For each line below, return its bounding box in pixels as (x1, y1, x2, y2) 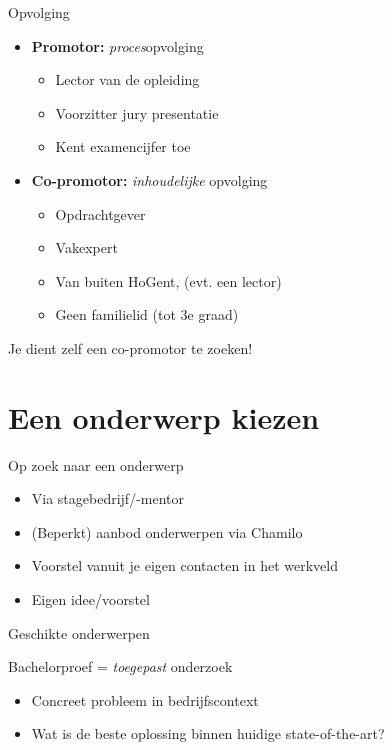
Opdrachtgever (55, 203, 146, 224)
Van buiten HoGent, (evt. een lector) (55, 270, 282, 291)
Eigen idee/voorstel (31, 589, 150, 610)
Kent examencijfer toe (55, 136, 191, 157)
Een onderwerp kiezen (8, 396, 320, 437)
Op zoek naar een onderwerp (8, 454, 184, 475)
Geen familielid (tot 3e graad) (55, 304, 239, 325)
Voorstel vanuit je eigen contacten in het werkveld (31, 555, 338, 576)
